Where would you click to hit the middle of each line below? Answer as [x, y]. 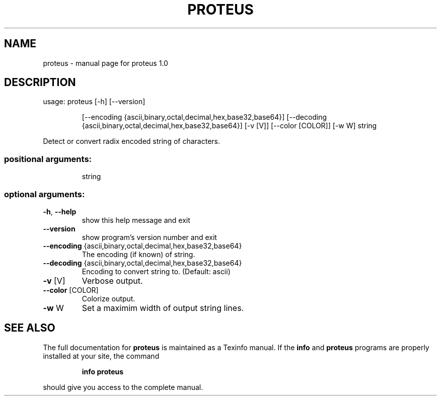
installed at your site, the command [101, 356]
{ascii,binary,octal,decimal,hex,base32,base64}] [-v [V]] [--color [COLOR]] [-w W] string [229, 126]
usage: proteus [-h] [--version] [94, 102]
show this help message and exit [136, 220]
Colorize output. [108, 298]
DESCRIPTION [40, 83]
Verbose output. [112, 281]
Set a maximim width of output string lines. [163, 308]
